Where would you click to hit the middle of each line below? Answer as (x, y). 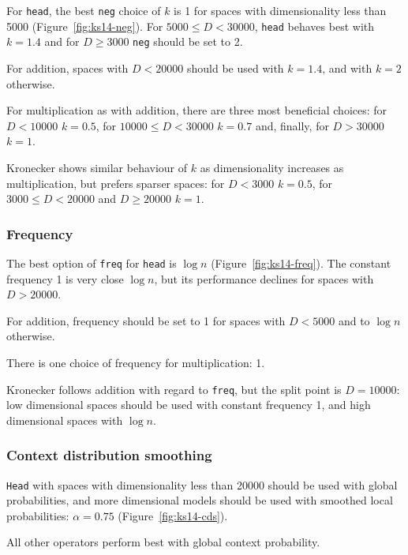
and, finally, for (292, 125)
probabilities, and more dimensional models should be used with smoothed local (200, 500)
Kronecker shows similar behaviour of (97, 167)
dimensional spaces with (65, 420)
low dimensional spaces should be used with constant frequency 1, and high (189, 405)
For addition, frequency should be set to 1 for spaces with (146, 320)
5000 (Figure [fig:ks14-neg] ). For (85, 26)
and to (354, 320)
